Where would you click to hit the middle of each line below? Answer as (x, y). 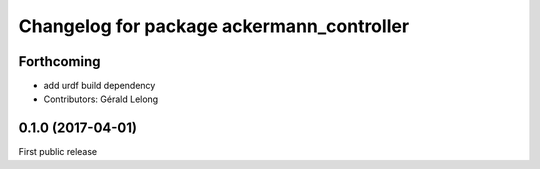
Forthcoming (59, 61)
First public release (58, 152)
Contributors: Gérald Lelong (101, 99)
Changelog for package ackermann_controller (214, 26)
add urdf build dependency (99, 86)
